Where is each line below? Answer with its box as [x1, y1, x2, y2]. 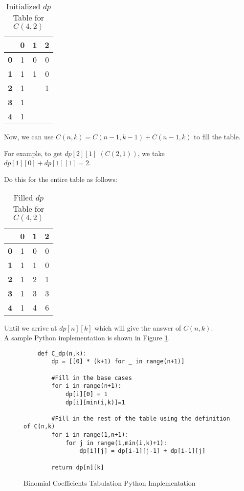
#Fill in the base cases [51, 374, 132, 381]
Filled [13, 192, 33, 203]
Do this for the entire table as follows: [4, 174, 117, 184]
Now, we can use [4, 132, 54, 141]
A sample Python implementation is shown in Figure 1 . [4, 332, 170, 342]
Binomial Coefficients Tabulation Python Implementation [23, 478, 196, 488]
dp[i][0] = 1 [65, 390, 108, 398]
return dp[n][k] [51, 464, 104, 471]
